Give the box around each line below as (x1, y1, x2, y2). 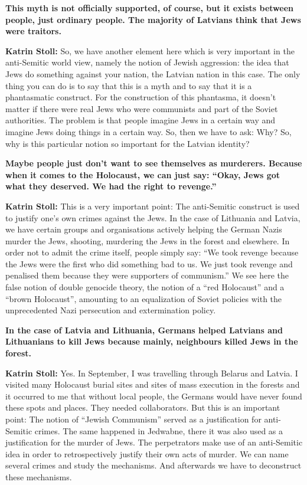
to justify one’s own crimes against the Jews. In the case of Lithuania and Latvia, (5, 211, 301, 224)
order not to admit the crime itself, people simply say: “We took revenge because (5, 246, 299, 258)
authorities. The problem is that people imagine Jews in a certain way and (5, 114, 276, 126)
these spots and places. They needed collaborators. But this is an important (5, 401, 280, 414)
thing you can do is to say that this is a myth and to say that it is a (5, 79, 252, 91)
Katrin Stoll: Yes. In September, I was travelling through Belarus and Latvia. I (5, 366, 298, 379)
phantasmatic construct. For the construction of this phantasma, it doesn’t (5, 91, 276, 103)
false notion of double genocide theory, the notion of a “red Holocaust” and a (5, 281, 285, 293)
